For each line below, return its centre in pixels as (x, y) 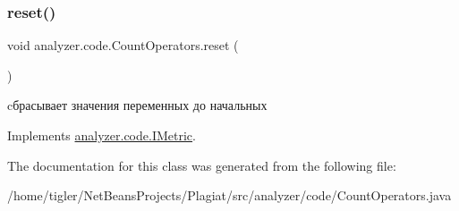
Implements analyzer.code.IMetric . (102, 135)
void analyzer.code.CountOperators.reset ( (123, 45)
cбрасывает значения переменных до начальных (137, 105)
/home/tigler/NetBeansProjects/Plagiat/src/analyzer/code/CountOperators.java (229, 195)
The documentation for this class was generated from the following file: (202, 165)
